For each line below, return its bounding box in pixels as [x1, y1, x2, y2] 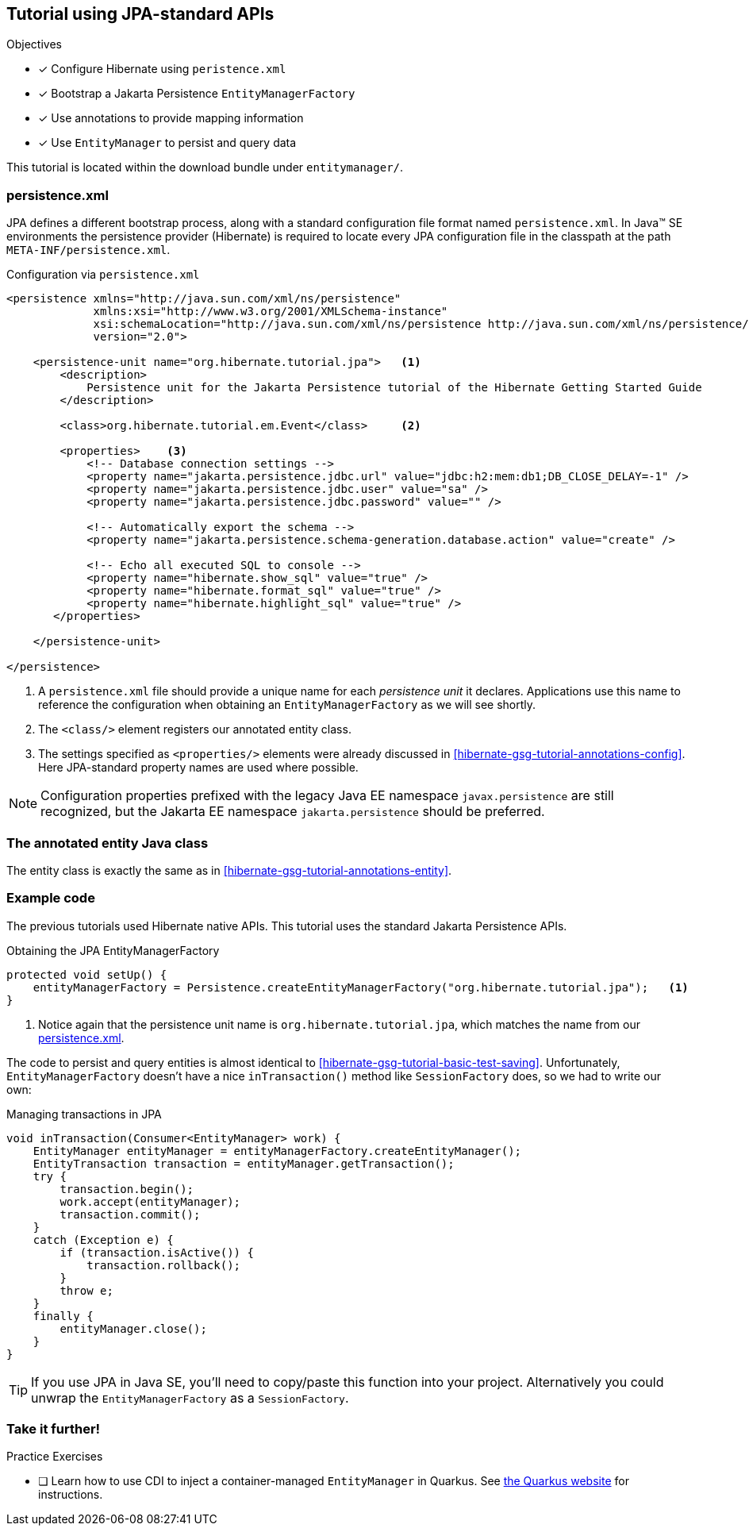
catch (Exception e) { [33, 1233, 174, 1246]
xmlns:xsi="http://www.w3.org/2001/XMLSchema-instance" [93, 305, 448, 318]
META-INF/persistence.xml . [6, 243, 171, 257]
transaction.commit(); [60, 1207, 201, 1221]
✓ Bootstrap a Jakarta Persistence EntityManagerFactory [38, 87, 355, 101]
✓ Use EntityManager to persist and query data [38, 136, 297, 150]
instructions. [38, 1488, 103, 1502]
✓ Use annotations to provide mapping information [38, 111, 304, 125]
